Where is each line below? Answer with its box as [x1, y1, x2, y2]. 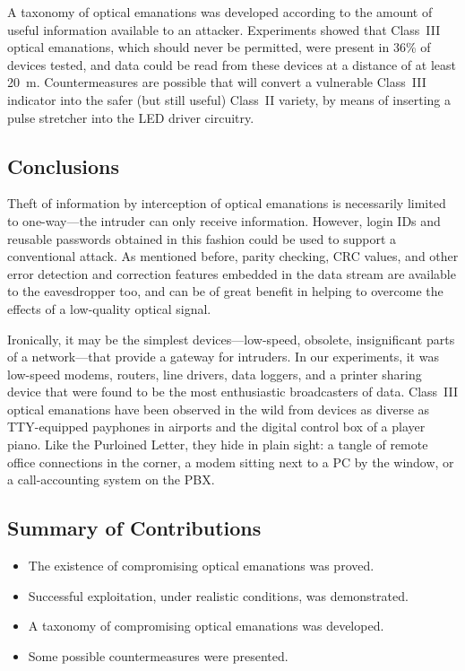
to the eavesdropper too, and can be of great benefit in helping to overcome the [7, 282, 443, 301]
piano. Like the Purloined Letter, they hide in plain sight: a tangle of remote [7, 435, 428, 454]
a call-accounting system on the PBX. [7, 470, 215, 489]
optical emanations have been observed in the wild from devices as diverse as [7, 399, 430, 418]
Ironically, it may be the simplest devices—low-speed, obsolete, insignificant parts [7, 329, 455, 348]
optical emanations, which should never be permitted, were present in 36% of [7, 38, 431, 57]
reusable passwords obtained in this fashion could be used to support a [7, 229, 396, 248]
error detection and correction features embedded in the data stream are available [7, 264, 456, 283]
